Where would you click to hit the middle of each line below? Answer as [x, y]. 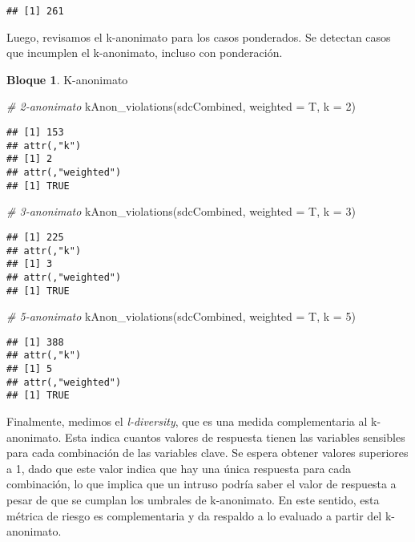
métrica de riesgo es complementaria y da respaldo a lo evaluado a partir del [194, 515]
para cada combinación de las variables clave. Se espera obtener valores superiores [207, 453]
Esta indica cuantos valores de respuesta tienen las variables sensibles [235, 437]
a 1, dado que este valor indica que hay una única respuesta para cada [179, 468]
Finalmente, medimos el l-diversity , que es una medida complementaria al [187, 421]
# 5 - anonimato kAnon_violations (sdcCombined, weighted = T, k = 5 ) [181, 316]
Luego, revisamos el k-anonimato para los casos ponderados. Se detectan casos [199, 36]
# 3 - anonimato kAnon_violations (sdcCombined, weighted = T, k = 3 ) [181, 211]
